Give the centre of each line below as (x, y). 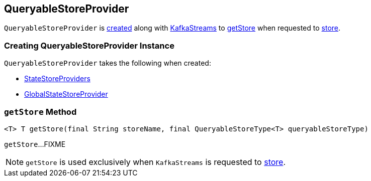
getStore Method (40, 112)
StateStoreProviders (57, 79)
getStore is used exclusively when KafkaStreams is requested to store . (156, 162)
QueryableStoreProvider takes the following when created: (108, 63)
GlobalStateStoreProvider (66, 94)
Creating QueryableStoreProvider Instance (89, 45)
